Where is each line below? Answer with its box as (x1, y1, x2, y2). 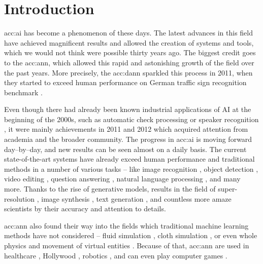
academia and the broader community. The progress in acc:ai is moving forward (4, 134, 252, 144)
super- (218, 183, 238, 194)
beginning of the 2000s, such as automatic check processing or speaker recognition (4, 114, 259, 124)
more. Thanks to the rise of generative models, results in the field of (4, 183, 216, 194)
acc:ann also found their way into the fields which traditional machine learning (4, 220, 249, 231)
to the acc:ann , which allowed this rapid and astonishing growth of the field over (4, 57, 254, 67)
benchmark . (4, 87, 43, 97)
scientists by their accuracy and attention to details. (4, 203, 166, 214)
